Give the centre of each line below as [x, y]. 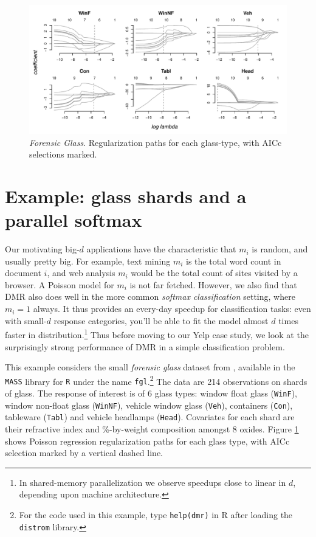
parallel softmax [74, 220]
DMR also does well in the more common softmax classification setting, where [150, 296]
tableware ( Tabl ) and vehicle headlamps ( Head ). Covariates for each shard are [150, 417]
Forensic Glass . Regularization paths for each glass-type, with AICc [156, 142]
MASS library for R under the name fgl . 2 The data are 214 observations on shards [156, 380]
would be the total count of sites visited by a [214, 273]
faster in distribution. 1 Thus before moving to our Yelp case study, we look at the [157, 334]
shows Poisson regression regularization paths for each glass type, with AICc [147, 441]
